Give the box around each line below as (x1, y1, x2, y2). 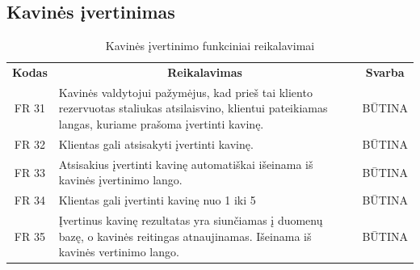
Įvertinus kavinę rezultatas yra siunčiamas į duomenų (58, 212, 323, 229)
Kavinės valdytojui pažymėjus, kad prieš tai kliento (58, 83, 313, 100)
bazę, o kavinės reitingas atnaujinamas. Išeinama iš (58, 227, 312, 244)
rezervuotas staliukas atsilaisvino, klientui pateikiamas (58, 99, 328, 116)
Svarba (365, 64, 405, 81)
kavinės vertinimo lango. (58, 243, 179, 260)
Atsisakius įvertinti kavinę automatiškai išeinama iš (58, 155, 313, 172)
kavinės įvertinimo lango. (58, 171, 183, 188)
